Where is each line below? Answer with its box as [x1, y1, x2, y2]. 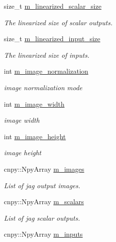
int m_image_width [4, 98, 65, 109]
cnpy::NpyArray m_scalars [4, 196, 84, 207]
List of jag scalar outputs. [4, 212, 80, 223]
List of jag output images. [4, 180, 81, 190]
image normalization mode [4, 82, 83, 92]
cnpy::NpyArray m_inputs [4, 229, 83, 239]
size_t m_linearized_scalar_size [4, 1, 101, 11]
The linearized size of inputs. [4, 49, 90, 60]
